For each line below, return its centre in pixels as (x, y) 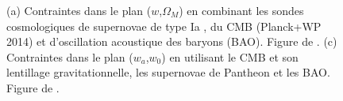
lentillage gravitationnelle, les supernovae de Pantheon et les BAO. (168, 72)
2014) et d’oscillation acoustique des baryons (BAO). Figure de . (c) (172, 41)
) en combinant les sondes (241, 10)
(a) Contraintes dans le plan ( (79, 10)
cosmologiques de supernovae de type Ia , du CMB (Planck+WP (164, 26)
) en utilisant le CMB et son (230, 56)
